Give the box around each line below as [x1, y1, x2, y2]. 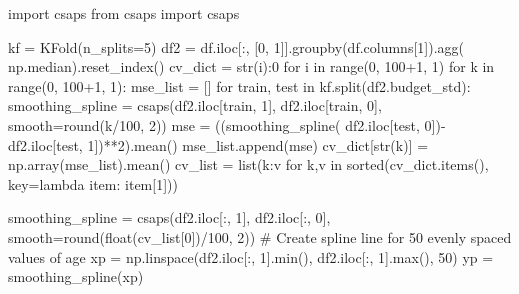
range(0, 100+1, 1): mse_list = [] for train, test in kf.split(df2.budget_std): [8, 75, 471, 96]
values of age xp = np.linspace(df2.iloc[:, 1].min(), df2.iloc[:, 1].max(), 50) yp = [8, 246, 494, 267]
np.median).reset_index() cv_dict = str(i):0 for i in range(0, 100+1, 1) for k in [8, 56, 495, 77]
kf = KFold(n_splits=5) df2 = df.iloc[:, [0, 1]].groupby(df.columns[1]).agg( [8, 36, 464, 57]
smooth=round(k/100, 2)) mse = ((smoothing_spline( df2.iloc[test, [8, 114, 420, 135]
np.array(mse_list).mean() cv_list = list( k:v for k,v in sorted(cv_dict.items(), [8, 154, 489, 175]
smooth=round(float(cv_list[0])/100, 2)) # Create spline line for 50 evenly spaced [8, 226, 512, 247]
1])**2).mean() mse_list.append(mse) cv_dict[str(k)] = [87, 134, 429, 155]
